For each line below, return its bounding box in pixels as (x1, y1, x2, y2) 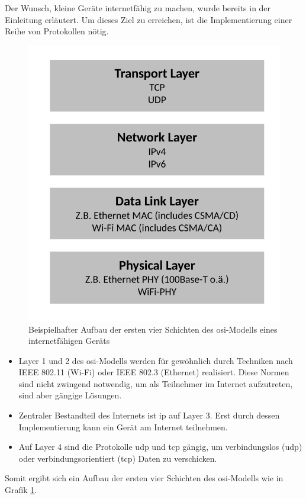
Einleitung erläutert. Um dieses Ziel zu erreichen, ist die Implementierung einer (5, 13, 292, 25)
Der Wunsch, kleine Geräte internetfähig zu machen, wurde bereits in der (5, 2, 271, 14)
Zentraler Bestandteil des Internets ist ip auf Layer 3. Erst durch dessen (18, 409, 280, 421)
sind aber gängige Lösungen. (18, 389, 122, 401)
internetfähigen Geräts (28, 334, 110, 347)
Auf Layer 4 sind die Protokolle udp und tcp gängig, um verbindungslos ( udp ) (18, 440, 302, 453)
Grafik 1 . (5, 484, 37, 496)
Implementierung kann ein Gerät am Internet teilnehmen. (18, 420, 228, 433)
